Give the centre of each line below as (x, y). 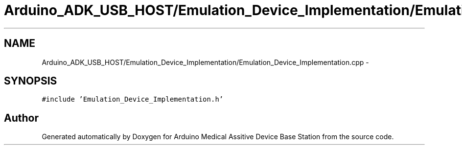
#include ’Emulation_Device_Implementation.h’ (133, 99)
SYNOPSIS (31, 81)
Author (21, 118)
